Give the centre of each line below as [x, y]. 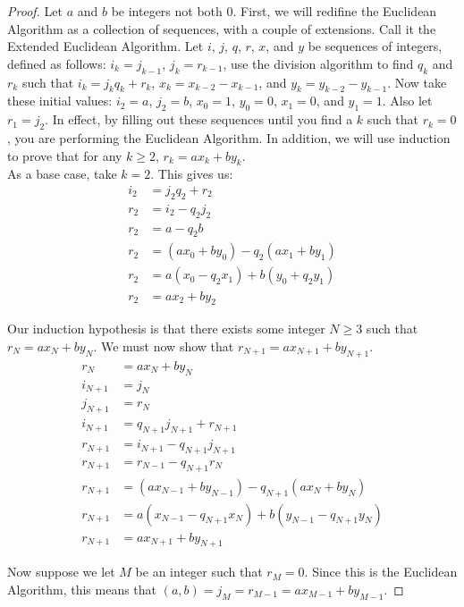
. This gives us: [192, 174]
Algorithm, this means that [82, 589]
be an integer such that [199, 572]
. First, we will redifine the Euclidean [335, 11]
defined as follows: [57, 63]
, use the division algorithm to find [318, 63]
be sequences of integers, [375, 46]
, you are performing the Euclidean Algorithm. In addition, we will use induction [229, 137]
